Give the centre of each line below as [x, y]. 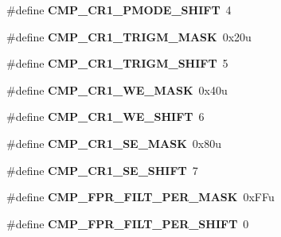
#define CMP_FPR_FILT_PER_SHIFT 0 [128, 223]
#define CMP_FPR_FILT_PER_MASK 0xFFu [140, 197]
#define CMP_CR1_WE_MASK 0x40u [117, 89]
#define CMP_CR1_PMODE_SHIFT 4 [119, 10]
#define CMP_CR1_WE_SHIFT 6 [105, 117]
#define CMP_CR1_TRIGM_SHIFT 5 [117, 63]
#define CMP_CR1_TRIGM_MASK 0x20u [129, 36]
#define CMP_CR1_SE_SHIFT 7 [102, 170]
